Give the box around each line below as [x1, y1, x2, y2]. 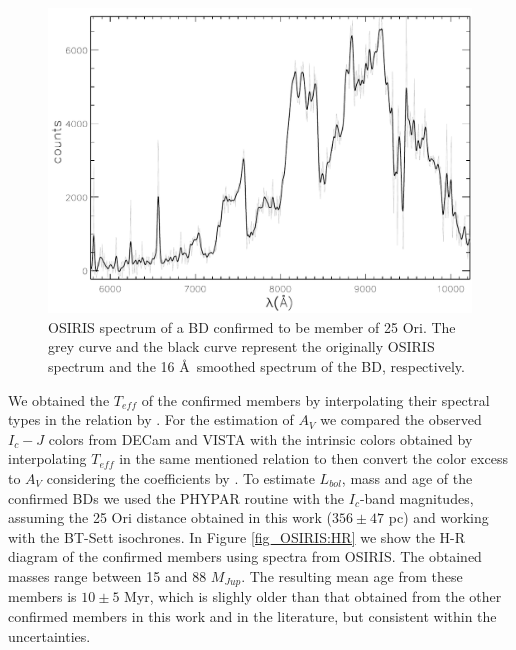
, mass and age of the [341, 467, 473, 488]
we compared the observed [320, 409, 482, 430]
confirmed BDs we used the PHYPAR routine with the [8, 487, 345, 508]
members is [8, 586, 77, 607]
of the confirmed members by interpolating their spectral [141, 389, 490, 410]
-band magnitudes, [359, 487, 474, 508]
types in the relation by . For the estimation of [8, 409, 294, 430]
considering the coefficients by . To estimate [46, 467, 315, 488]
